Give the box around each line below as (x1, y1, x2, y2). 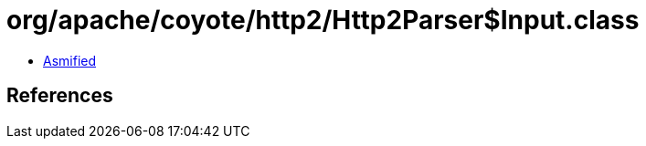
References (6, 84, 113, 108)
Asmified (43, 52, 97, 68)
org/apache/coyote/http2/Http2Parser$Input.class (6, 5, 640, 36)
